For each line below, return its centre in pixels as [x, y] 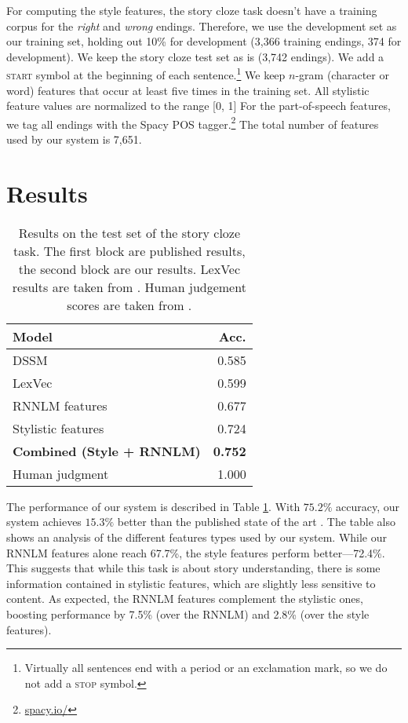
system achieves [44, 522]
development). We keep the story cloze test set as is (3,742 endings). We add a [195, 56]
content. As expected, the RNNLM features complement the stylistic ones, [185, 599]
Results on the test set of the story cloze [129, 232]
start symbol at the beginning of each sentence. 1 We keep [146, 74]
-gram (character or [342, 75]
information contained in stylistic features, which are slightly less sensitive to [191, 583]
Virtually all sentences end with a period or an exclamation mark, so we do [206, 668]
